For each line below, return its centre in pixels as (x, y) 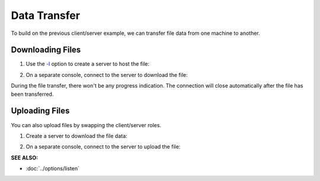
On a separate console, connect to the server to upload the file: (103, 147)
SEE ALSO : (25, 157)
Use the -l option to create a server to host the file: (87, 64)
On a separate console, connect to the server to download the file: (107, 75)
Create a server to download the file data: (76, 135)
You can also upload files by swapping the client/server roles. (86, 125)
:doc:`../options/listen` (53, 169)
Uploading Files (40, 111)
